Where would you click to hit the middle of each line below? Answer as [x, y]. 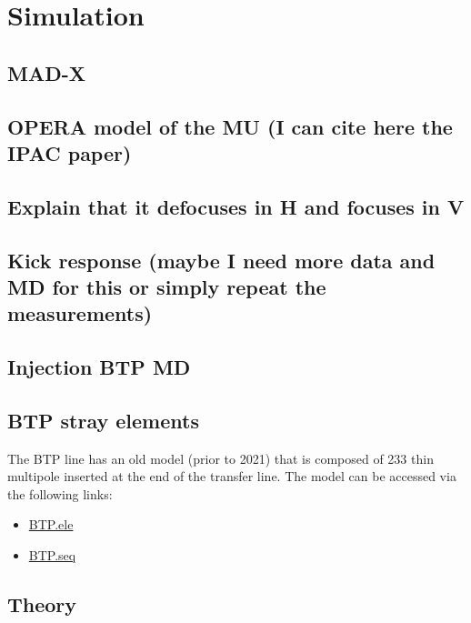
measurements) [80, 313]
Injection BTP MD [99, 367]
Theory [42, 604]
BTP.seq [52, 555]
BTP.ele [51, 524]
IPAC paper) [70, 152]
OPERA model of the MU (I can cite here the [230, 126]
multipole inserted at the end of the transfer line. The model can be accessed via [232, 476]
